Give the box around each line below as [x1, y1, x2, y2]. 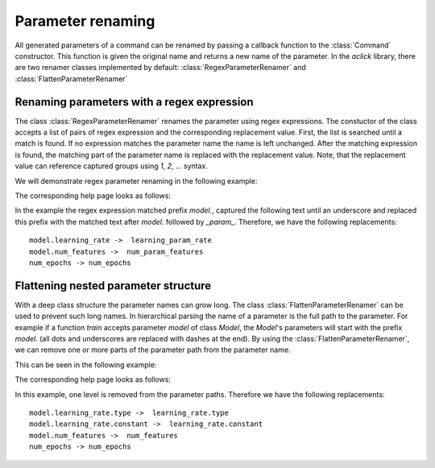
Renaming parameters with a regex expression [14, 95, 254, 109]
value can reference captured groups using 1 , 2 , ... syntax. [14, 161, 209, 171]
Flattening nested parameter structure [14, 279, 212, 292]
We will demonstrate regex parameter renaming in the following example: [14, 176, 258, 185]
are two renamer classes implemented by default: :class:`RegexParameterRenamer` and [14, 63, 306, 72]
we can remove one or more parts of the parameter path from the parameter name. [14, 345, 291, 354]
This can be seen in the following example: [14, 359, 157, 370]
